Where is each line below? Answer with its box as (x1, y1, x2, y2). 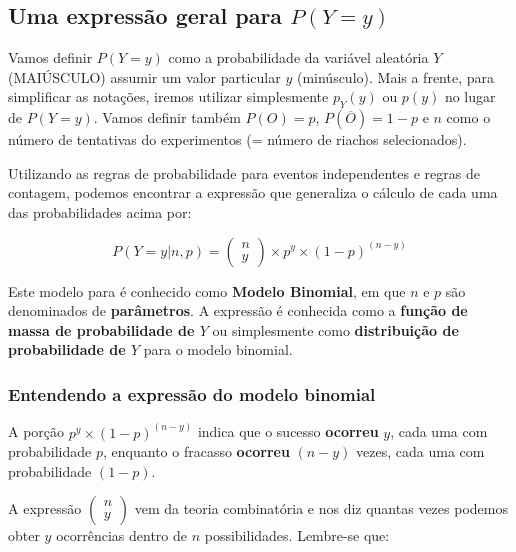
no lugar (444, 86, 496, 107)
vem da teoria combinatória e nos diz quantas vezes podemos (134, 498, 508, 519)
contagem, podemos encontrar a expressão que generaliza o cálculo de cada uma (8, 182, 498, 203)
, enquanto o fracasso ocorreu (103, 441, 290, 462)
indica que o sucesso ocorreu (197, 421, 379, 442)
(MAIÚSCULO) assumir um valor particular (8, 66, 281, 87)
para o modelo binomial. (143, 339, 293, 360)
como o (446, 107, 491, 128)
